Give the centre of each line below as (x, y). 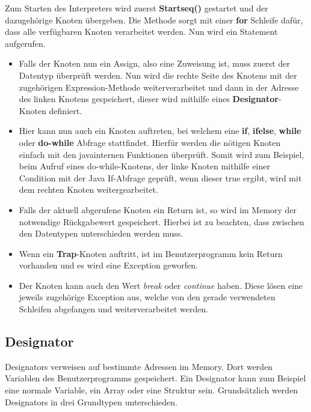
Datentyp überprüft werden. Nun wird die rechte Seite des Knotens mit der (158, 75)
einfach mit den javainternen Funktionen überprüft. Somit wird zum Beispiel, (162, 154)
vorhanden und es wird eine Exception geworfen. (108, 265)
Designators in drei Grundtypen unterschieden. (91, 401)
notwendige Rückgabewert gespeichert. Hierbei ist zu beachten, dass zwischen (162, 221)
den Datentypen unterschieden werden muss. (101, 233)
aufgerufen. (25, 43)
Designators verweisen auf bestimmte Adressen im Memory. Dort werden (139, 366)
